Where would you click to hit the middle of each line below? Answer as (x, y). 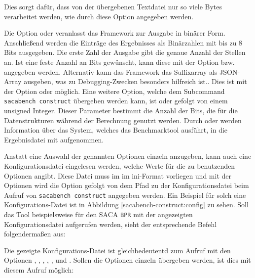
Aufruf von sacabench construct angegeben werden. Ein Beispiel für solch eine (125, 195)
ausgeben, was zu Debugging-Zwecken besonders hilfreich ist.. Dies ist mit (135, 81)
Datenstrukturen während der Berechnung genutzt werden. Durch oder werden (123, 120)
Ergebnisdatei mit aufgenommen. (54, 139)
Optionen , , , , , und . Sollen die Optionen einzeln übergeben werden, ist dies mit (127, 260)
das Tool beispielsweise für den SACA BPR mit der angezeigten (98, 214)
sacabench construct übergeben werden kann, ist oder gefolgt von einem (116, 101)
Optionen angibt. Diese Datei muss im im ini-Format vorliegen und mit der (118, 175)
